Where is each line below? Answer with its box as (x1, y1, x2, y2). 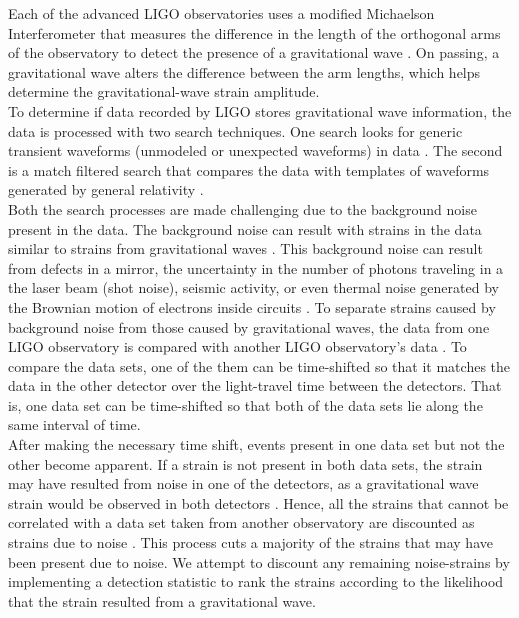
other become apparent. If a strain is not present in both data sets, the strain (8, 453, 483, 474)
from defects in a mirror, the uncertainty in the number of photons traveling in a (8, 257, 504, 278)
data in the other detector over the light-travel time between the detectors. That (8, 375, 502, 396)
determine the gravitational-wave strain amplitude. (8, 81, 320, 102)
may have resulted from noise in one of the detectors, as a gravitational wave (8, 473, 479, 494)
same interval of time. (8, 414, 141, 435)
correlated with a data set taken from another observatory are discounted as (8, 512, 475, 533)
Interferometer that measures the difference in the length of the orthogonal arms (8, 22, 501, 43)
